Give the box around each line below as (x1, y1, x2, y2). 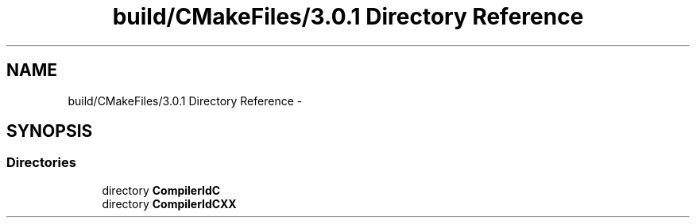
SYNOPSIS (6, 121, 93, 142)
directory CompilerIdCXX (102, 196, 237, 211)
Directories (6, 154, 76, 171)
